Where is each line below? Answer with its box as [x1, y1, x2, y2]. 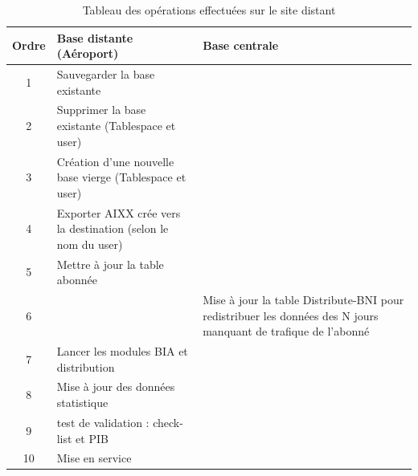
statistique [56, 394, 109, 411]
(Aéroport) [56, 45, 119, 62]
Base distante [56, 29, 133, 46]
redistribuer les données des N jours [203, 307, 379, 323]
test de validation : [56, 413, 150, 430]
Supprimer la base [56, 101, 146, 118]
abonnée [56, 271, 97, 288]
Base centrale [203, 37, 279, 54]
